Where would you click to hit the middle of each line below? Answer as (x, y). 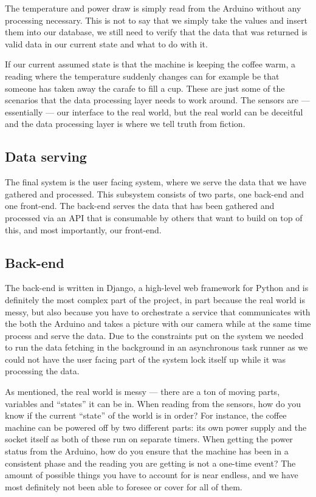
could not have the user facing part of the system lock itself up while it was (146, 359)
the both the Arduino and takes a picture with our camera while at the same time (158, 324)
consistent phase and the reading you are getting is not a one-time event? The (150, 463)
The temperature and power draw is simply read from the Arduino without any (153, 8)
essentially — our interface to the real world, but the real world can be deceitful (154, 111)
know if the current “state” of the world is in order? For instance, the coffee (146, 415)
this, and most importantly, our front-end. (83, 229)
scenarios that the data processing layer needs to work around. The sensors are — (157, 100)
